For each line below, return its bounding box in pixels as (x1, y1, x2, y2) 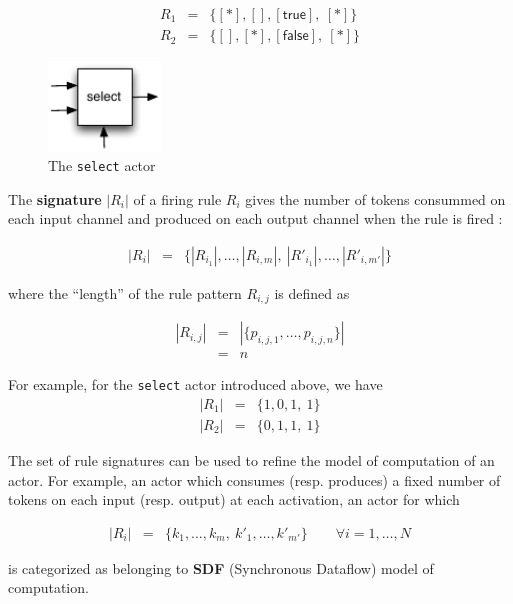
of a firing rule (133, 188, 222, 209)
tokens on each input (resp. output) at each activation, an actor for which (8, 489, 460, 510)
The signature (8, 188, 102, 209)
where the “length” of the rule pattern (8, 282, 242, 303)
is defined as (274, 282, 350, 303)
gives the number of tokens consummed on (245, 188, 506, 209)
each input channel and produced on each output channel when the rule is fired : (8, 208, 503, 229)
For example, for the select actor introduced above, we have (8, 374, 383, 395)
